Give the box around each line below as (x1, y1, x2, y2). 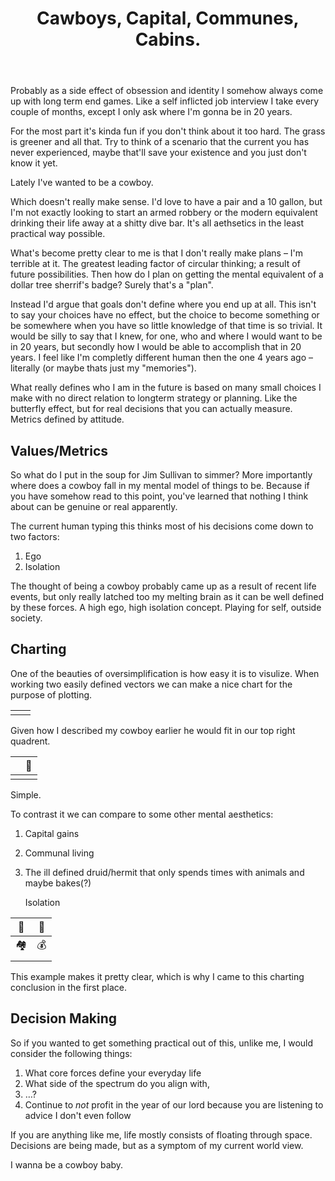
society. (10, 612, 43, 624)
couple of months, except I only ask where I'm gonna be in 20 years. (10, 106, 293, 118)
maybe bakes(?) (24, 877, 92, 889)
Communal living (24, 847, 95, 859)
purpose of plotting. (10, 688, 93, 701)
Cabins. (134, 28, 202, 51)
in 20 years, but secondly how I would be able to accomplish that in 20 (10, 341, 302, 353)
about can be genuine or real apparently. (10, 501, 178, 512)
